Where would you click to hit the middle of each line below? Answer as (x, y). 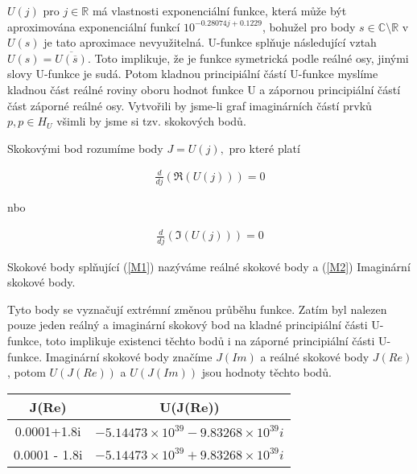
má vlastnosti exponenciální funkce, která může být (219, 10)
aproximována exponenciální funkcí (94, 26)
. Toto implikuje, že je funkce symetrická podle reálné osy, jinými (248, 58)
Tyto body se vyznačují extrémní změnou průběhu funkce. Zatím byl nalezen (197, 309)
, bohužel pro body (309, 26)
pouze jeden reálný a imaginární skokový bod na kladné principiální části (188, 325)
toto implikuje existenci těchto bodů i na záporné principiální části (210, 341)
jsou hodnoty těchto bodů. (266, 372)
